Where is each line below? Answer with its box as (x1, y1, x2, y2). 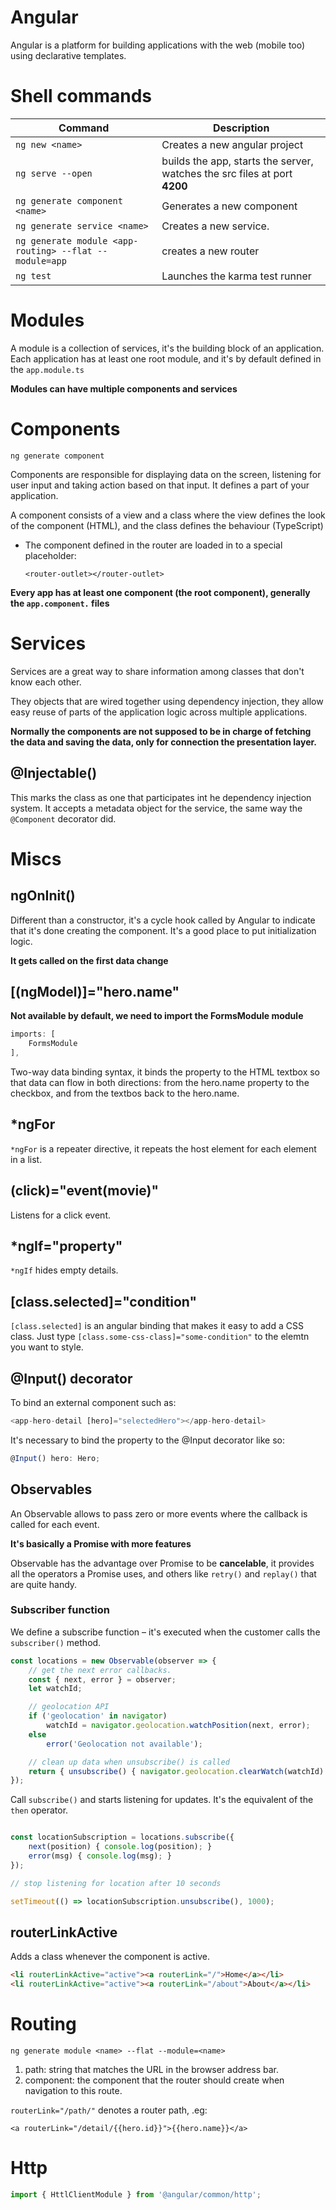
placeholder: (24, 549, 77, 561)
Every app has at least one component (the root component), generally (10, 586, 311, 598)
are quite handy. (10, 1578, 78, 1590)
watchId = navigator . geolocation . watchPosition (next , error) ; (46, 1721, 311, 1731)
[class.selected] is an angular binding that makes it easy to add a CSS (10, 1320, 304, 1332)
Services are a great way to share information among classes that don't (10, 665, 305, 677)
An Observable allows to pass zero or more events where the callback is (10, 1507, 308, 1520)
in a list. (10, 1153, 43, 1165)
